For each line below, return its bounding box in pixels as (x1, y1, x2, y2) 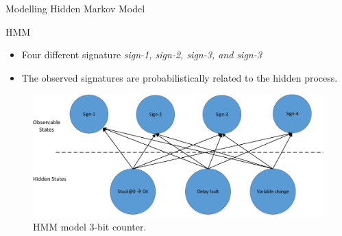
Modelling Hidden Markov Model (5, 1, 145, 15)
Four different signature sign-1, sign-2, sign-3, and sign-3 (21, 47, 262, 62)
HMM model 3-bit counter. (33, 220, 147, 234)
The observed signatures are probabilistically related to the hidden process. (21, 70, 338, 84)
